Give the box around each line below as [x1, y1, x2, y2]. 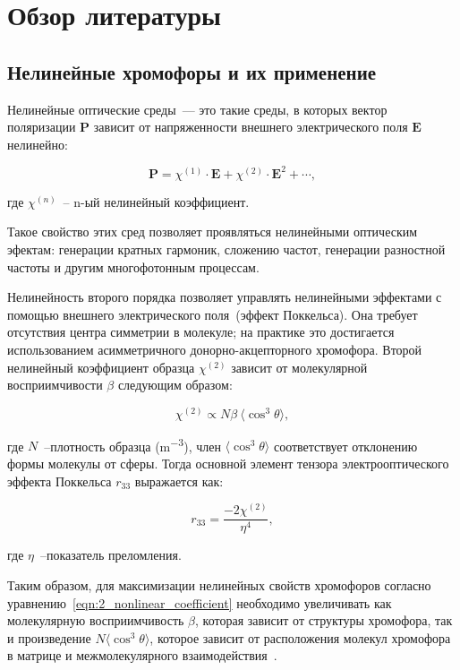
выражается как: [134, 471, 224, 490]
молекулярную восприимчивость [7, 611, 184, 630]
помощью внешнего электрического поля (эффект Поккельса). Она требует [7, 305, 418, 323]
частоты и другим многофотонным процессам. [7, 257, 260, 276]
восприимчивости [7, 375, 103, 394]
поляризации [7, 117, 76, 136]
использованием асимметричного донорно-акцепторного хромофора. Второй [7, 340, 422, 359]
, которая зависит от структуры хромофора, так [195, 611, 453, 630]
